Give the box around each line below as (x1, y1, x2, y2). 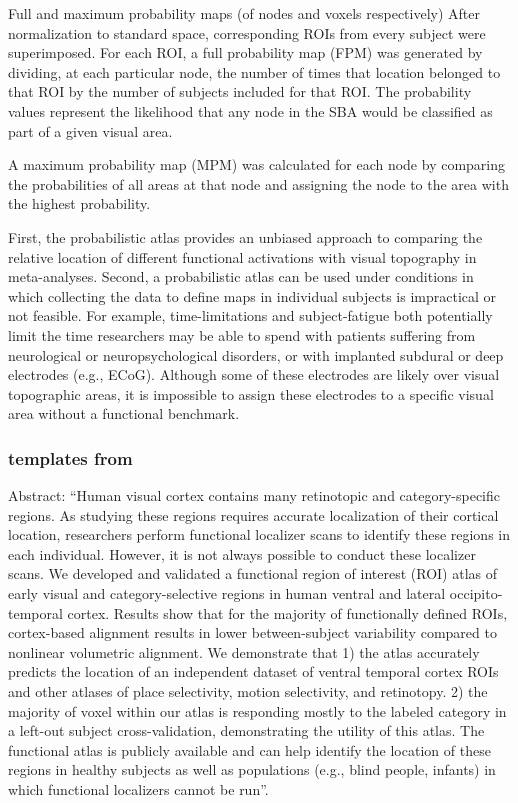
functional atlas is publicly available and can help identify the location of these (8, 739, 491, 760)
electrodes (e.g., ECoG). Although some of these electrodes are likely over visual (8, 364, 500, 385)
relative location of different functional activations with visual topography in (8, 246, 477, 267)
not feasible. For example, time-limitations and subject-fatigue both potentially (8, 305, 493, 326)
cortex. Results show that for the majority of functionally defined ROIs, (67, 602, 508, 623)
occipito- (449, 583, 503, 604)
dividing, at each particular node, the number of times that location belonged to (8, 61, 501, 82)
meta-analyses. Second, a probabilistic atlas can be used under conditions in (8, 266, 474, 287)
